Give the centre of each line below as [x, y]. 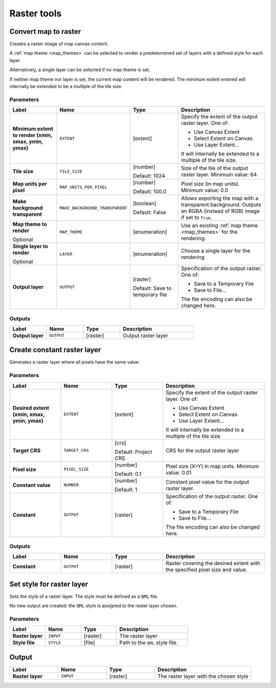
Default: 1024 [149, 176]
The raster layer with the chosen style [203, 676]
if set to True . [197, 218]
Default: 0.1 [128, 474]
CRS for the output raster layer [203, 450]
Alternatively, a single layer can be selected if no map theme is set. [80, 70]
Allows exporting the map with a [220, 198]
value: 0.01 [179, 472]
